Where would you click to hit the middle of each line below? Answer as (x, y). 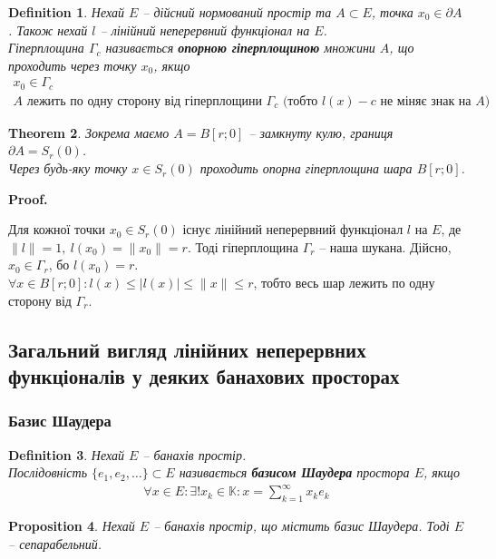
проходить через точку (73, 65)
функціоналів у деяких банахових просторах (204, 376)
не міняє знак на (426, 101)
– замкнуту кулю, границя (321, 132)
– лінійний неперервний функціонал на (205, 29)
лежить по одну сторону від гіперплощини (144, 101)
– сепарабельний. (55, 543)
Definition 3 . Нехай (66, 454)
